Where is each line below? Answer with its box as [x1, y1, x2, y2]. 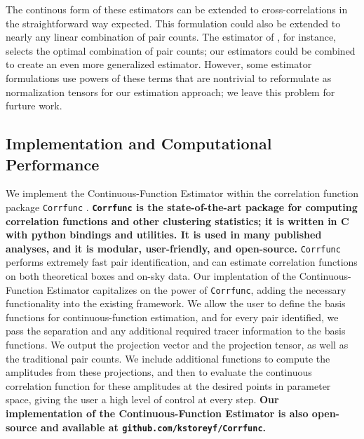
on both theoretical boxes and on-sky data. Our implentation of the [6, 269, 297, 283]
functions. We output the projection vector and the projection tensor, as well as [6, 337, 349, 352]
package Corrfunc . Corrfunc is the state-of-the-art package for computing [6, 199, 358, 214]
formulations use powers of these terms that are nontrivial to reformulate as [6, 70, 332, 85]
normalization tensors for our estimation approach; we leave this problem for [6, 84, 335, 99]
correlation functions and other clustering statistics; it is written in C [6, 213, 349, 228]
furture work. [6, 98, 62, 113]
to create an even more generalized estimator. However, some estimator [6, 57, 312, 72]
